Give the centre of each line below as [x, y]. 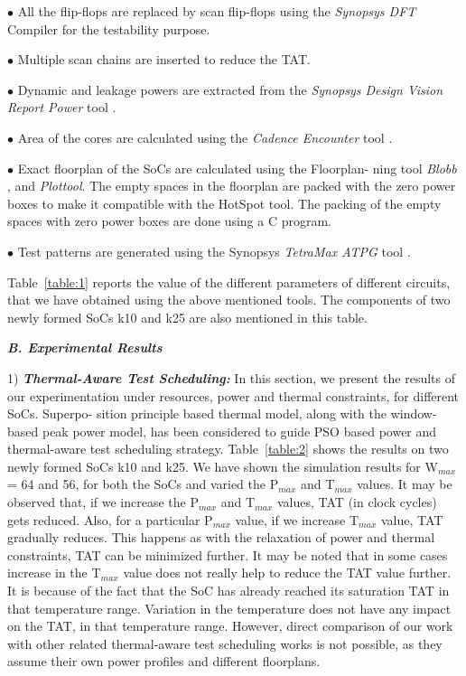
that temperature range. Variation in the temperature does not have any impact [229, 608]
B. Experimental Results [85, 347]
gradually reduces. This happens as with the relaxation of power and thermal [221, 537]
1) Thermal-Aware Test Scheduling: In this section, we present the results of [231, 377]
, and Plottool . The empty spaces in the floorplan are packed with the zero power [232, 186]
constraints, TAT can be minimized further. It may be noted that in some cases [228, 554]
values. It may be [405, 484]
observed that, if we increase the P [103, 502]
